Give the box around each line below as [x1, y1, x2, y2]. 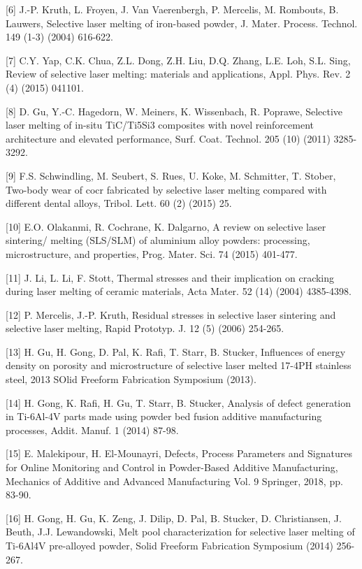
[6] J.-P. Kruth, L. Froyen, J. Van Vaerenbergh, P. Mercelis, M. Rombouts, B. [6, 2, 339, 16]
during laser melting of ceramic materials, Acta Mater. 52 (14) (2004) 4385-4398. [6, 284, 352, 298]
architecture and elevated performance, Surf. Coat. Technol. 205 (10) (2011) [6, 131, 331, 145]
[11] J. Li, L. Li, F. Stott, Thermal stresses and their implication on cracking [6, 270, 335, 284]
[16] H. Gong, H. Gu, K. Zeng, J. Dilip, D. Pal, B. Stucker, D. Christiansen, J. [6, 510, 342, 525]
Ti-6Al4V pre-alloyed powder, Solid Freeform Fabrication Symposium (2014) [6, 538, 333, 552]
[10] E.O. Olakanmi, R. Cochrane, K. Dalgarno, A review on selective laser [6, 219, 326, 233]
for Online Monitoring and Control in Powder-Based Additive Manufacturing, [6, 460, 338, 475]
